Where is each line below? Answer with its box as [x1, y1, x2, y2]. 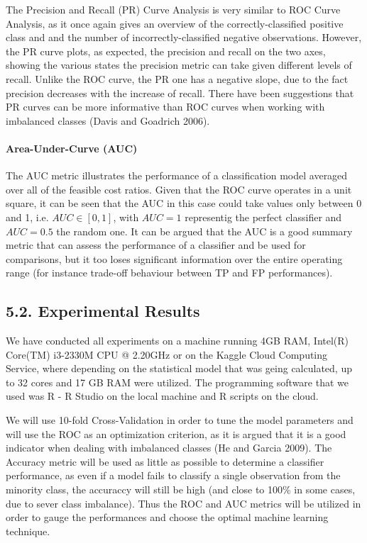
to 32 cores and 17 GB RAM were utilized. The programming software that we [6, 374, 349, 389]
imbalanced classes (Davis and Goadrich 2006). [6, 113, 210, 128]
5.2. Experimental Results [6, 300, 200, 322]
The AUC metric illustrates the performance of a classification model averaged [6, 168, 348, 183]
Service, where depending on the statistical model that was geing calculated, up [6, 361, 352, 376]
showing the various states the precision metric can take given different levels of [6, 57, 352, 72]
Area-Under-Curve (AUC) [6, 140, 138, 155]
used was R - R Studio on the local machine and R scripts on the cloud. [6, 388, 319, 403]
